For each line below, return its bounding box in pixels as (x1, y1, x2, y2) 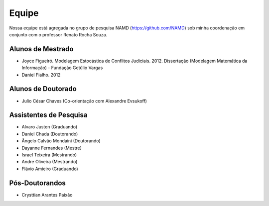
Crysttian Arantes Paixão (21, 192, 73, 198)
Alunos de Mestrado (9, 45, 74, 53)
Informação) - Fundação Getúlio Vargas (21, 65, 103, 71)
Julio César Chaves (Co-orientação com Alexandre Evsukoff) (21, 98, 147, 104)
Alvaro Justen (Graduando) (21, 124, 78, 130)
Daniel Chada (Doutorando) (21, 131, 78, 137)
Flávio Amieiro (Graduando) (21, 166, 78, 172)
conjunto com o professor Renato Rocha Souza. (9, 31, 108, 37)
